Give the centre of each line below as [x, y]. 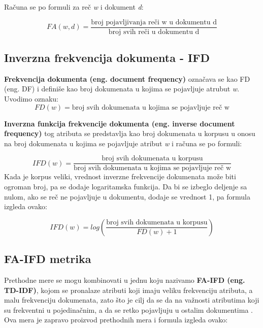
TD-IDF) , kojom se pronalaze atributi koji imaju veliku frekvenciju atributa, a [128, 290]
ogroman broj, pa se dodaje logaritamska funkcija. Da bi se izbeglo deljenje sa [126, 187]
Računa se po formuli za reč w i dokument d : [74, 7]
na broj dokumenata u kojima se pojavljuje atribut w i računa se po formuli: [123, 143]
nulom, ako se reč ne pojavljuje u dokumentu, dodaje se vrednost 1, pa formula [127, 196]
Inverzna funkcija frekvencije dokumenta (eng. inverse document [120, 123]
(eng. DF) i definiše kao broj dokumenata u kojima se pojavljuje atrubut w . [122, 89]
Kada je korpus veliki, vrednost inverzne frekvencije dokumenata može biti [120, 176]
